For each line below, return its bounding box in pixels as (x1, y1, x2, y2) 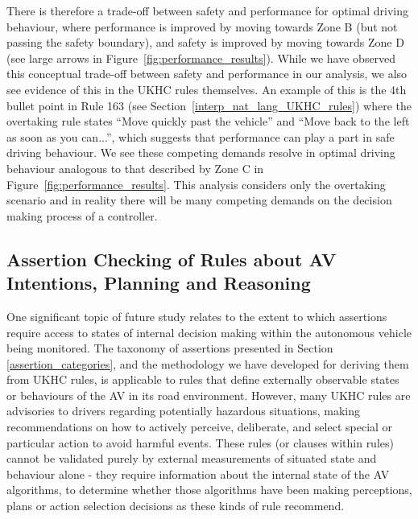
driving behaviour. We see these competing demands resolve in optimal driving (6, 144, 395, 161)
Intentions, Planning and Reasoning (6, 270, 311, 295)
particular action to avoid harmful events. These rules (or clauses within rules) (6, 434, 394, 451)
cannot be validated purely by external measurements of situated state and (6, 450, 377, 467)
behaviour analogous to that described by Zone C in (6, 159, 264, 176)
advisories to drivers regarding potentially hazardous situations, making (6, 402, 361, 419)
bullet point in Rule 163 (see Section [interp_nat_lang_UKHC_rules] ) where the (6, 97, 412, 113)
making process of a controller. (6, 207, 158, 224)
